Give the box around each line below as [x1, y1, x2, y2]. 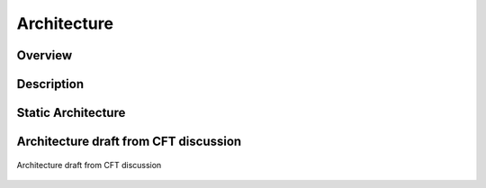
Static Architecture [16, 105, 126, 121]
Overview [16, 48, 73, 63]
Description [16, 76, 85, 92]
